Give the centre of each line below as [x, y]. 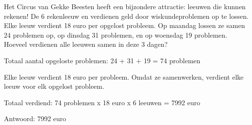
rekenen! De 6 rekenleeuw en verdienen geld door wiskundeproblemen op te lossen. [126, 16]
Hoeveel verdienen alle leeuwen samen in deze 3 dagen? [86, 44]
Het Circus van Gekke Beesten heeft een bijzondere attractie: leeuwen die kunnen [125, 6]
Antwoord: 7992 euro [35, 118]
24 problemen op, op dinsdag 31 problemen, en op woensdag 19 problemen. [116, 35]
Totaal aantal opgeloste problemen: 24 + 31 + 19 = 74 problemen [102, 60]
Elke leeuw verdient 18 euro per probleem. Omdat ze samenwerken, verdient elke [124, 76]
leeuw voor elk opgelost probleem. [54, 86]
